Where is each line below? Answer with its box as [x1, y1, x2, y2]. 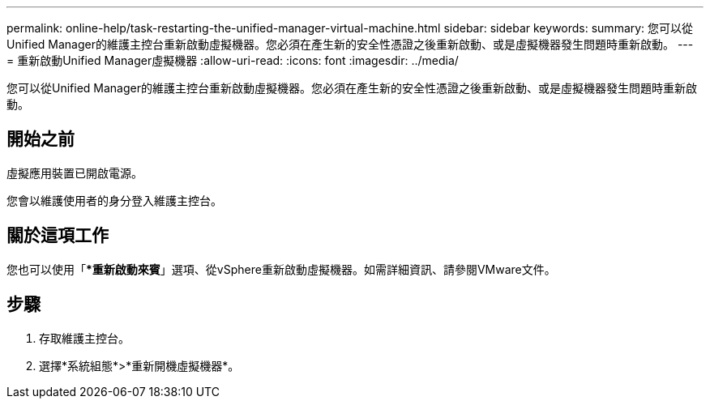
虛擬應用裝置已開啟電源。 [6, 165, 143, 180]
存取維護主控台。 [39, 330, 130, 345]
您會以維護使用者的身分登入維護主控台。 [6, 193, 222, 207]
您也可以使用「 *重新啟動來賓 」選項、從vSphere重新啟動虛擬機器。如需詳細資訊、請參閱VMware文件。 [6, 262, 556, 276]
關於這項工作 [6, 225, 109, 246]
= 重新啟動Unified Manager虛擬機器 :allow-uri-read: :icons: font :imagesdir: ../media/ [6, 53, 459, 67]
